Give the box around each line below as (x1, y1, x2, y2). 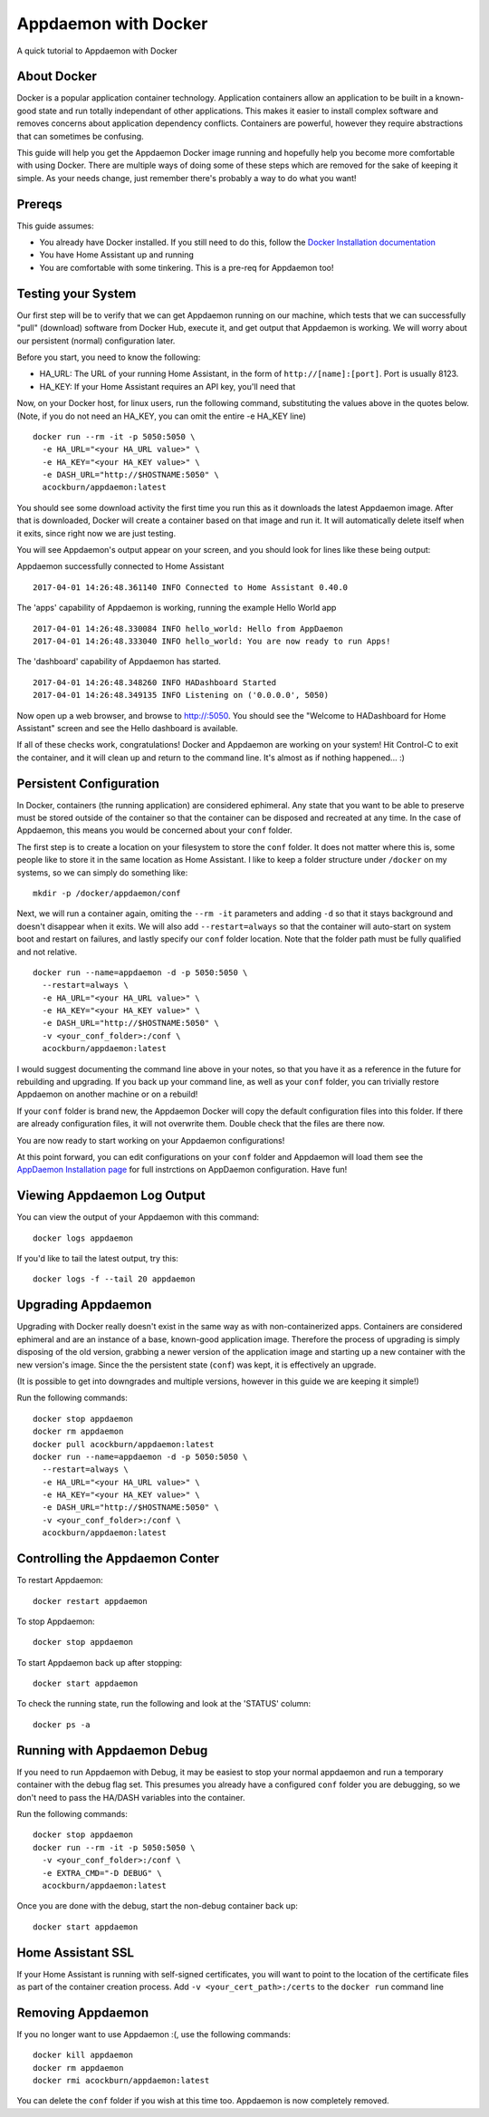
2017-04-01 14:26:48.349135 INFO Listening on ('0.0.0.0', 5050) (33, 690, 330, 701)
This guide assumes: (16, 220, 94, 231)
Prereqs (16, 196, 62, 212)
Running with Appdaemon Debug (16, 1743, 208, 1758)
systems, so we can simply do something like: (16, 866, 188, 878)
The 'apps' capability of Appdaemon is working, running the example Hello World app (16, 603, 337, 614)
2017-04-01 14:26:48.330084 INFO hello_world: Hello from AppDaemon (33, 623, 343, 633)
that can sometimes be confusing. (16, 130, 144, 141)
